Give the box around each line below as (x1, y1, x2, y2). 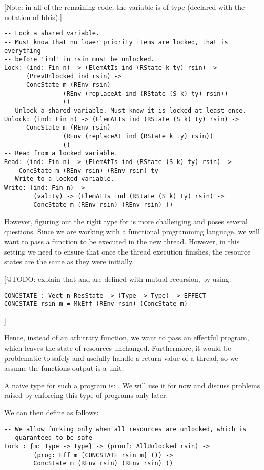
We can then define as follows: (4, 407, 99, 418)
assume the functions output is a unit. (4, 363, 124, 373)
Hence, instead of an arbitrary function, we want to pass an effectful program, (4, 332, 249, 343)
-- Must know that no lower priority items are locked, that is (4, 38, 228, 46)
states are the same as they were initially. (4, 256, 134, 267)
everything (4, 47, 41, 55)
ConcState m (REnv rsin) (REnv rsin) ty (18, 167, 158, 174)
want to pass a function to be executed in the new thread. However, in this (4, 236, 240, 247)
